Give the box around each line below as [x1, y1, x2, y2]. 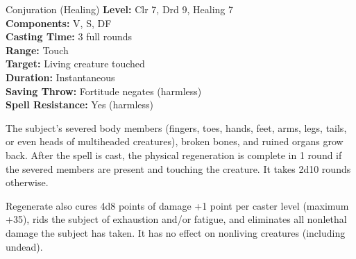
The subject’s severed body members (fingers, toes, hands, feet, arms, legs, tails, [6, 120, 347, 135]
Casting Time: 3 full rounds [6, 29, 133, 44]
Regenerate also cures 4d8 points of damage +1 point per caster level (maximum [6, 198, 349, 212]
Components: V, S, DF [6, 15, 112, 30]
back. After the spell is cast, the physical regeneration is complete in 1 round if [6, 147, 342, 162]
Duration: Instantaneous [6, 69, 115, 84]
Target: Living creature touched [6, 56, 145, 71]
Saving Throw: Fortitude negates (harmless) [6, 83, 202, 98]
